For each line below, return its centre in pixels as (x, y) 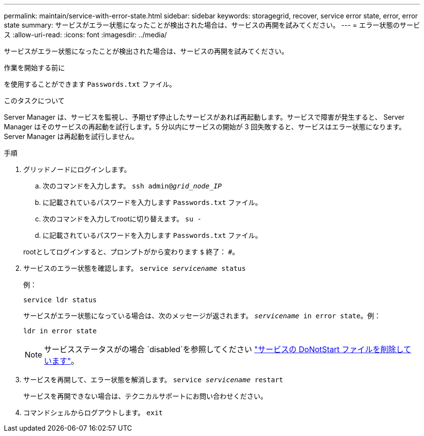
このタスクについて (34, 101)
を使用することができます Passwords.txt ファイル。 (90, 84)
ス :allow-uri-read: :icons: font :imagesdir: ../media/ (85, 35)
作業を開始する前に (34, 68)
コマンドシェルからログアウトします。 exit (93, 413)
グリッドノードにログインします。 (77, 169)
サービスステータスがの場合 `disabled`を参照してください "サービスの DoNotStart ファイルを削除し (224, 349)
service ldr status (60, 300)
